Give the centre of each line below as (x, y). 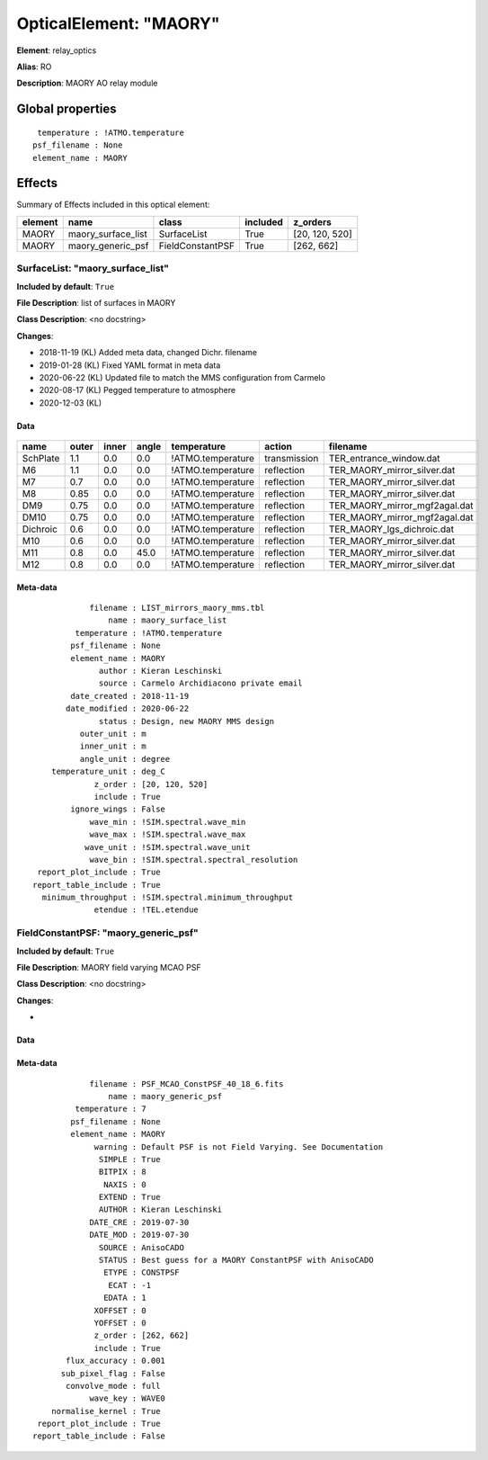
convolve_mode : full (113, 1386)
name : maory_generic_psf (165, 1096)
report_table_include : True (97, 885)
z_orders (312, 222)
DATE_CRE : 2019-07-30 (139, 1222)
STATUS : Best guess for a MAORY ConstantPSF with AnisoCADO (236, 1260)
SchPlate (41, 459)
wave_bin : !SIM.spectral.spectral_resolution (194, 860)
